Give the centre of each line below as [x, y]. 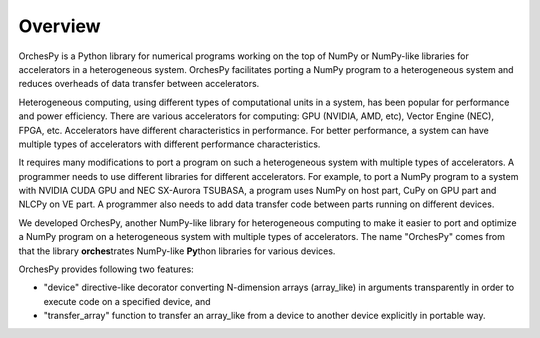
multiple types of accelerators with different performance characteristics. [169, 144]
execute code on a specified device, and [127, 301]
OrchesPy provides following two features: [106, 269]
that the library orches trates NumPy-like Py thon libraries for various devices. [177, 251]
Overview [59, 26]
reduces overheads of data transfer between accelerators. [139, 84]
